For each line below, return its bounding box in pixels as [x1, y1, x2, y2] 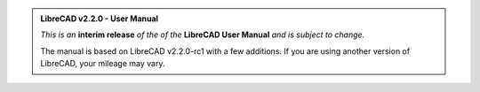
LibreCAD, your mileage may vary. [40, 58, 165, 69]
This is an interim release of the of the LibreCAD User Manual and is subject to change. [40, 29, 365, 40]
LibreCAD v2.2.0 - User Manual [40, 13, 159, 24]
